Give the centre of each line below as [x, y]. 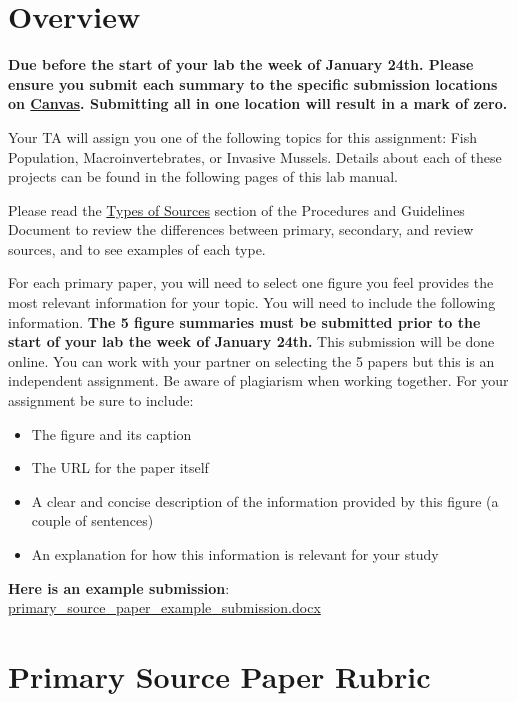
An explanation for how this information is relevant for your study [235, 554]
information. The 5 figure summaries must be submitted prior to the [244, 321]
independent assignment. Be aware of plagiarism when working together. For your [258, 380]
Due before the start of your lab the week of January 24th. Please [241, 64]
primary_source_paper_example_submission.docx [164, 607]
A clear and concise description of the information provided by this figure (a [265, 500]
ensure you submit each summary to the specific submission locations [253, 83]
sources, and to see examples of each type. [137, 248]
